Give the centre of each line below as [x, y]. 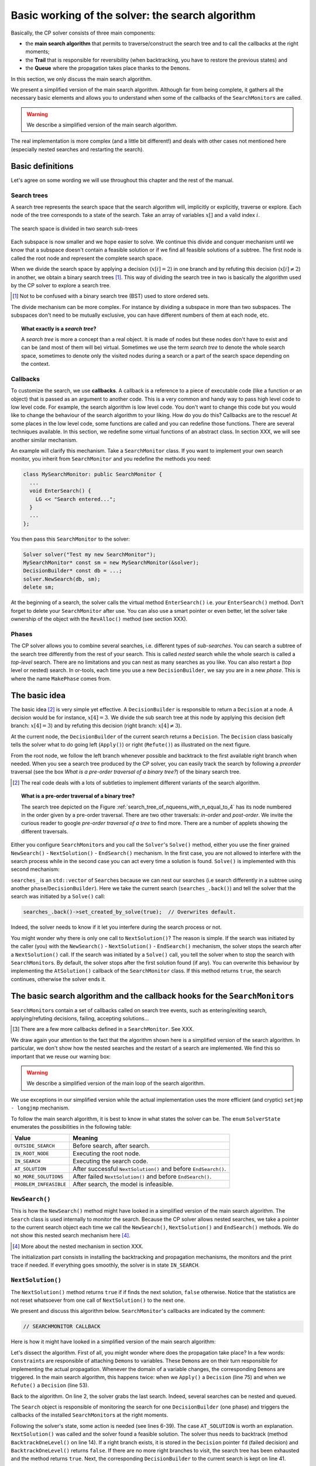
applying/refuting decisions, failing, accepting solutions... [80, 1019]
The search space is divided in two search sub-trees [74, 228]
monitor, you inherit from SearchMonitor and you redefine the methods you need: [111, 459]
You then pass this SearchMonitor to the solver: [70, 539]
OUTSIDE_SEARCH [35, 1146]
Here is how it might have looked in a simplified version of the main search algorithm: [113, 1342]
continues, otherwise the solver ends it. [59, 979]
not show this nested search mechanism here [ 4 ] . [71, 1236]
